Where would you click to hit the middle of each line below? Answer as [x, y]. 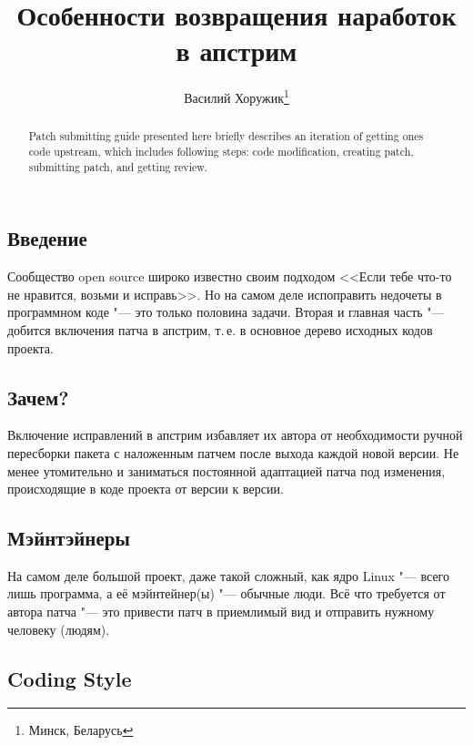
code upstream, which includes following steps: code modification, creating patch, [221, 152]
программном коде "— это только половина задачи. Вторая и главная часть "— [226, 312]
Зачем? [38, 397]
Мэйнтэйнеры [69, 538]
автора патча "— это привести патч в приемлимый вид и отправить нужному [221, 612]
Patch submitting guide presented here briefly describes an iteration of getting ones [226, 136]
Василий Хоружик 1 [236, 96]
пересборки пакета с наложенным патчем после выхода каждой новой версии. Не [233, 452]
